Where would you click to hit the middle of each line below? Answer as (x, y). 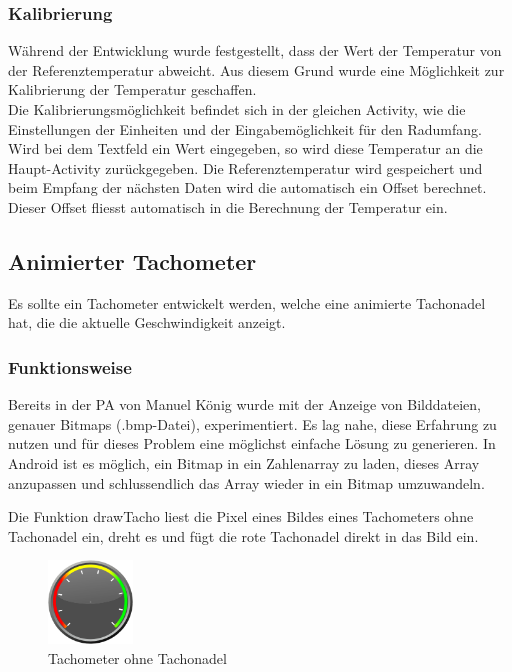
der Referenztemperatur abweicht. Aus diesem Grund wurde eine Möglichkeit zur (256, 69)
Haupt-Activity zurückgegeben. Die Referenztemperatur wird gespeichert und (245, 167)
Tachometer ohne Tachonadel (137, 657)
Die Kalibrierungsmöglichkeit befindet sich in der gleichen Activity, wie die (237, 109)
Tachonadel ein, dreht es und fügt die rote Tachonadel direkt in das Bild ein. (243, 535)
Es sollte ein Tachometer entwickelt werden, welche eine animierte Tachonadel (247, 302)
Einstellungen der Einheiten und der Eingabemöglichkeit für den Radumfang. (245, 128)
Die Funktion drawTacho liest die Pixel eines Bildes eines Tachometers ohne (241, 516)
